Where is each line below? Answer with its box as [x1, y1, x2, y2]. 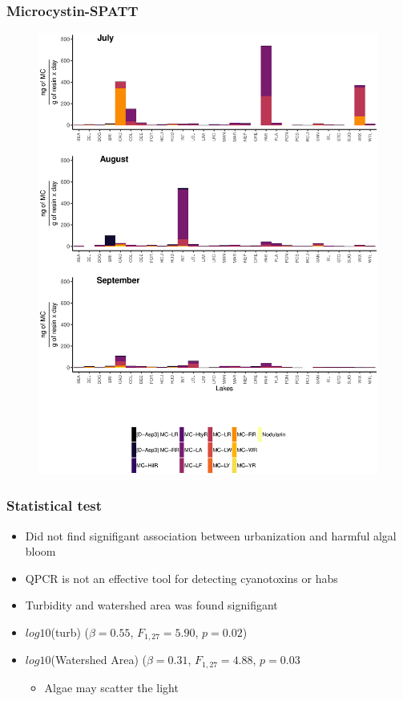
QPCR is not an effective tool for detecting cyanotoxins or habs [25, 569, 338, 586]
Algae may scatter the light [44, 679, 179, 695]
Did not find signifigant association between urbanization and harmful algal [25, 527, 397, 544]
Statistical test [6, 495, 103, 516]
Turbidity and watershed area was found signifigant [25, 597, 278, 613]
